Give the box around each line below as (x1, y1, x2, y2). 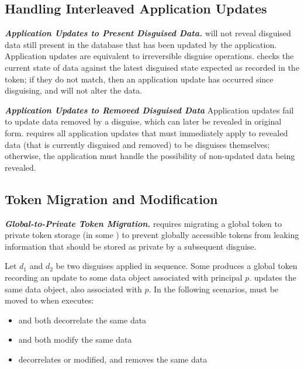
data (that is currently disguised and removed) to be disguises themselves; (5, 138, 270, 150)
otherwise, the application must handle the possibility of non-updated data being (5, 150, 295, 162)
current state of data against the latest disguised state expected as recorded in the (5, 61, 299, 73)
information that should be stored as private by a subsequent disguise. (5, 240, 257, 252)
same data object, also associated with (5, 282, 142, 295)
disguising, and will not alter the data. (5, 84, 143, 96)
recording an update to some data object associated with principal (5, 271, 243, 283)
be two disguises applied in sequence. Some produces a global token (56, 260, 298, 272)
